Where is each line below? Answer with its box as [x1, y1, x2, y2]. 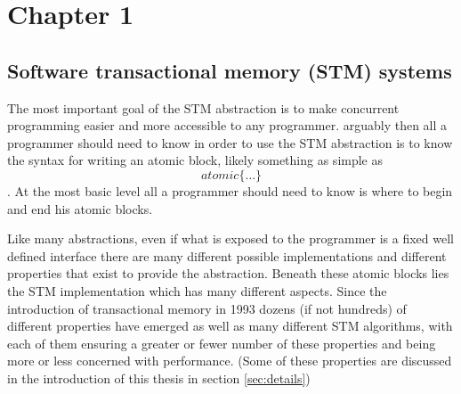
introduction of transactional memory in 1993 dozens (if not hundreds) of [7, 299, 407, 317]
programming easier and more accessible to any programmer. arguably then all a [7, 116, 448, 135]
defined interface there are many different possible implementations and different [7, 246, 447, 265]
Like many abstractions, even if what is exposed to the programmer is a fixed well [7, 229, 454, 248]
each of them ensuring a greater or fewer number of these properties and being [7, 333, 436, 352]
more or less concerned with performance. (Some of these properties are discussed [7, 351, 452, 370]
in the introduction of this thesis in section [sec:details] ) [7, 368, 311, 387]
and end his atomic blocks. [7, 199, 153, 218]
